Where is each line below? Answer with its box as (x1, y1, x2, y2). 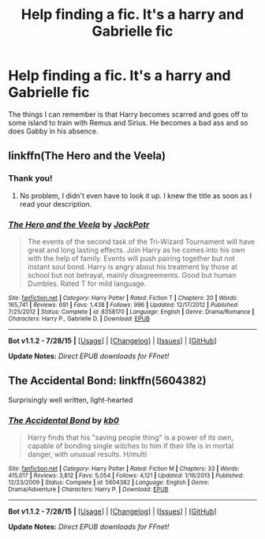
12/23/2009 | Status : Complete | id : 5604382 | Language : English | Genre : (8, 479, 210, 487)
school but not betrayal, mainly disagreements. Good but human (27, 270, 237, 279)
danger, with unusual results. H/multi (27, 450, 147, 459)
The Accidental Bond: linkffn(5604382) (8, 374, 207, 387)
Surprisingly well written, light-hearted (8, 395, 133, 404)
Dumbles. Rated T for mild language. (27, 279, 147, 288)
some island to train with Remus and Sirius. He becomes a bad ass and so (8, 118, 248, 127)
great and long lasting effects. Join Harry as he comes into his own (27, 245, 246, 254)
